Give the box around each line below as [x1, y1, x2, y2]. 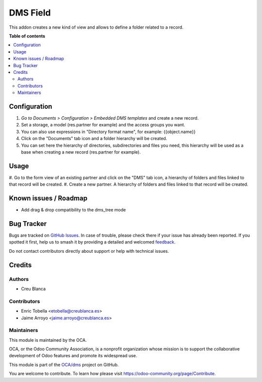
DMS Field [9, 7, 51, 18]
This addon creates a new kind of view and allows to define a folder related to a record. [9, 24, 184, 30]
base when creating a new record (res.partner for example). [21, 149, 141, 155]
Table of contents [9, 33, 46, 39]
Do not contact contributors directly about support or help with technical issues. [9, 248, 169, 254]
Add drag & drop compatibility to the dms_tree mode [21, 207, 126, 213]
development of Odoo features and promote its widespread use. [9, 353, 137, 359]
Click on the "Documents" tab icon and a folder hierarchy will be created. [21, 136, 167, 141]
